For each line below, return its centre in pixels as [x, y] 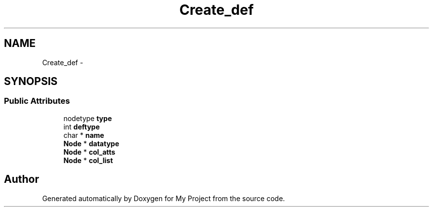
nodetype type [88, 118]
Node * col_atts [89, 152]
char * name [84, 135]
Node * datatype [91, 143]
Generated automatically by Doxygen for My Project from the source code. [164, 198]
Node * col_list [88, 160]
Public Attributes [37, 101]
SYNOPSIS [31, 82]
